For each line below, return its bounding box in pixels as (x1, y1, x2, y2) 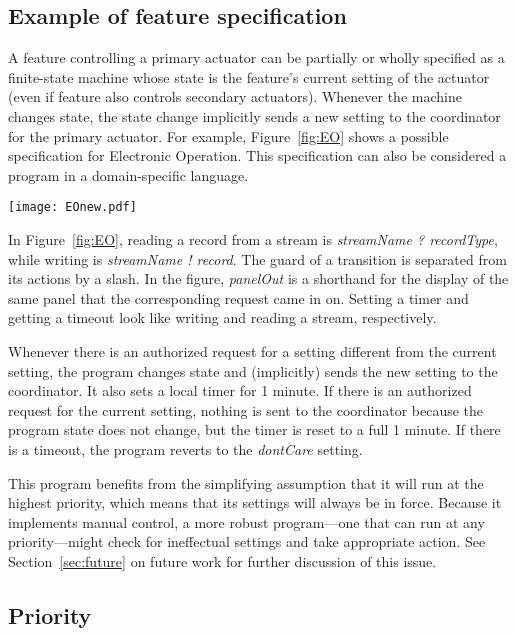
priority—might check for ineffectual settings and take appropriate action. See (8, 531, 486, 552)
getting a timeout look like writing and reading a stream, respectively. (8, 307, 437, 328)
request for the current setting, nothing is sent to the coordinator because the (8, 399, 484, 420)
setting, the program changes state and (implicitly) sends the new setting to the (8, 360, 498, 381)
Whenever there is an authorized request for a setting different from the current (8, 340, 497, 361)
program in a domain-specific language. (8, 164, 249, 185)
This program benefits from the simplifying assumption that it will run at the (8, 472, 484, 493)
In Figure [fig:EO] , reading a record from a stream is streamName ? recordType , (8, 229, 498, 250)
